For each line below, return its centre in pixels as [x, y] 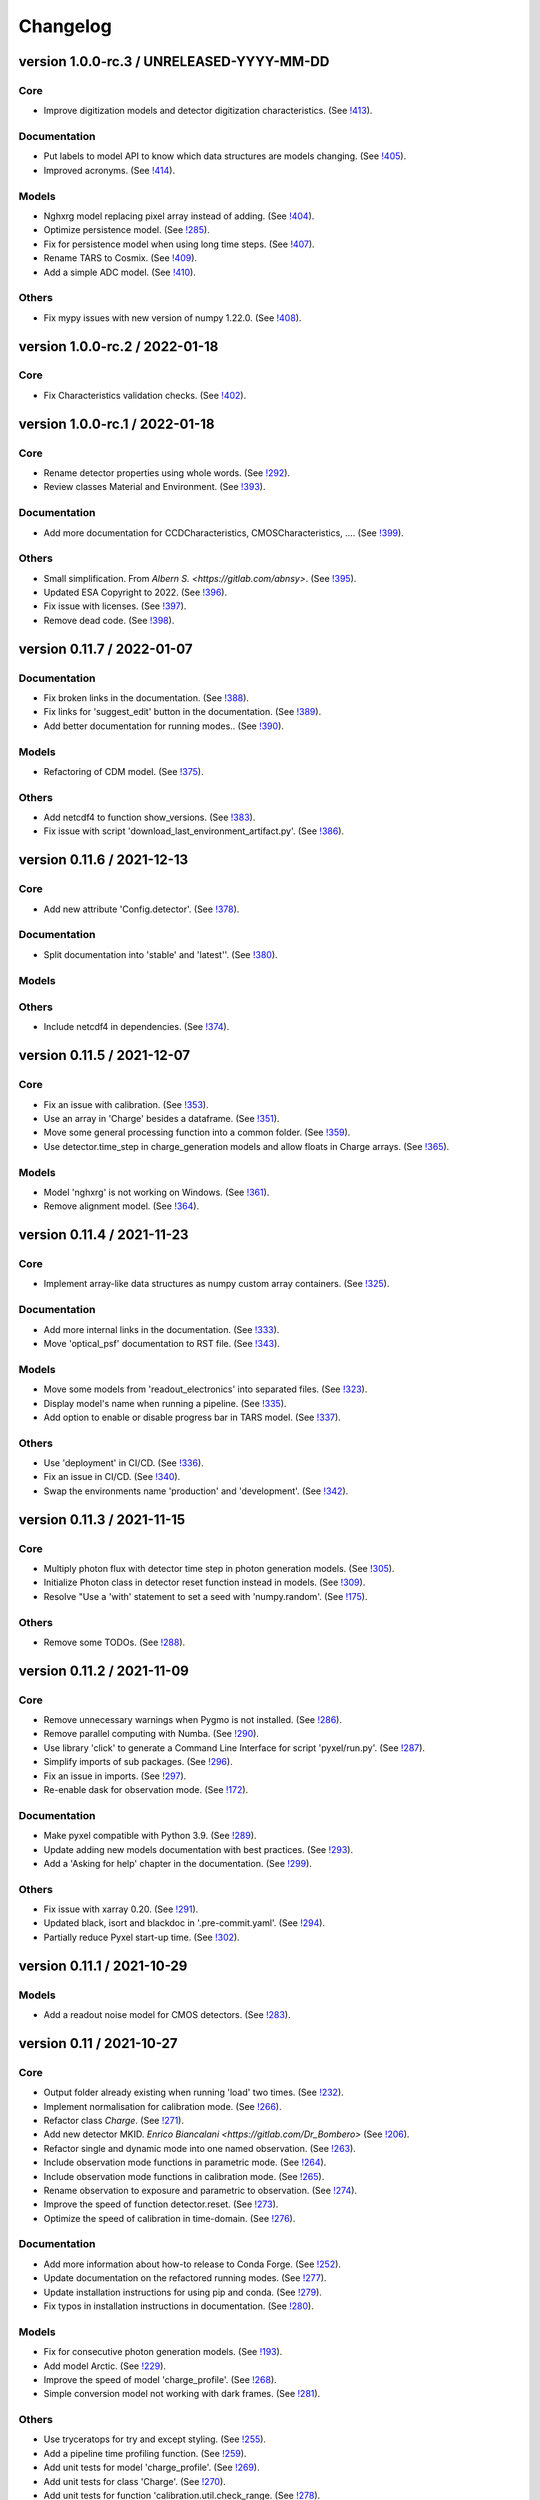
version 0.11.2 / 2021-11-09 [103, 1670]
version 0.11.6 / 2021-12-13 [103, 860]
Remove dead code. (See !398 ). [109, 620]
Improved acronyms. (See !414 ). [109, 170]
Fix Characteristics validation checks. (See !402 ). [145, 395]
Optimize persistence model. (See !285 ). [126, 230]
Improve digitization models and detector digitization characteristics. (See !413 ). [208, 111]
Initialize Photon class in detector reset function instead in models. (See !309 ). [204, 1582]
